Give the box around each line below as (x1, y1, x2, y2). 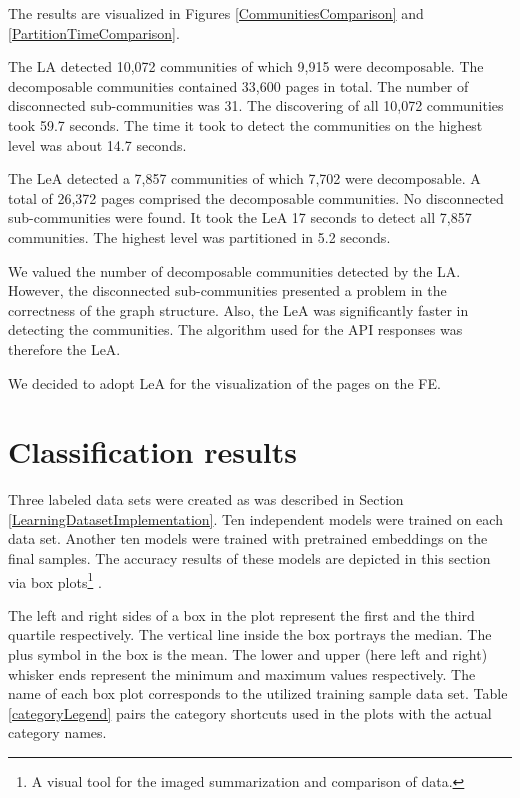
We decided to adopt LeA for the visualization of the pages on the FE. (8, 372, 441, 393)
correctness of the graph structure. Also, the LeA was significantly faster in (8, 299, 469, 320)
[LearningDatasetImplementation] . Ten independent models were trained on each (8, 508, 503, 529)
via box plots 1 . (8, 568, 102, 592)
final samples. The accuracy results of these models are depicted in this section (8, 548, 491, 568)
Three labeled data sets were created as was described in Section (8, 489, 404, 510)
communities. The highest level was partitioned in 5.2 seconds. (8, 226, 391, 247)
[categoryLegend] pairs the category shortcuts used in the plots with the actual (8, 702, 492, 723)
